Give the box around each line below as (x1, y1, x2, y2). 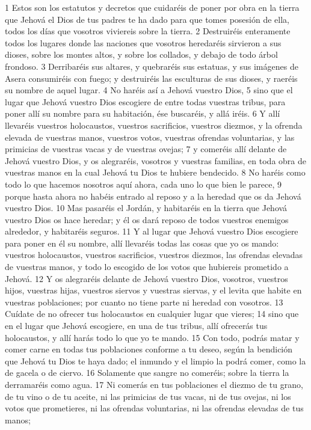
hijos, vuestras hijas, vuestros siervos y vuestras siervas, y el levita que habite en (5, 284, 302, 296)
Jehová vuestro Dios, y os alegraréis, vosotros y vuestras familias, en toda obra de (5, 154, 307, 167)
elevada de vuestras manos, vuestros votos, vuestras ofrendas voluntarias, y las (5, 131, 295, 143)
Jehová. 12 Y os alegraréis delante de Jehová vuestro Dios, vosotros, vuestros (5, 272, 288, 284)
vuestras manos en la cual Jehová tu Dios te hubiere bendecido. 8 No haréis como (5, 166, 306, 179)
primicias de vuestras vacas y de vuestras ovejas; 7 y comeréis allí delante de (5, 143, 287, 155)
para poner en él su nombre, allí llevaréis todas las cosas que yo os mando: (5, 236, 279, 249)
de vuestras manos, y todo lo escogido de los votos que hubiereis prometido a (5, 260, 289, 273)
